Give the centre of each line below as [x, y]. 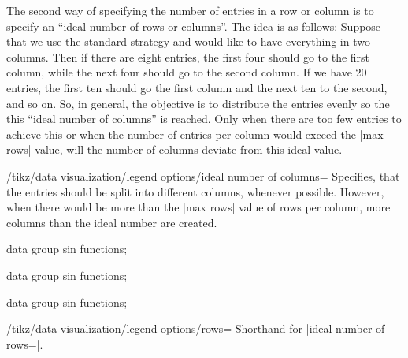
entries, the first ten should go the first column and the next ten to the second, [197, 87]
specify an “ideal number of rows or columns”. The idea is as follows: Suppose [194, 26]
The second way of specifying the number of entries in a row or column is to [190, 10]
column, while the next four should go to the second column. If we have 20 [187, 72]
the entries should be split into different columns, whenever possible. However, [195, 191]
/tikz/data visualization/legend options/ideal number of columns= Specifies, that [203, 175]
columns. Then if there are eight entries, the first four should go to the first [188, 56]
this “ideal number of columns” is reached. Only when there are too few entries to [204, 119]
